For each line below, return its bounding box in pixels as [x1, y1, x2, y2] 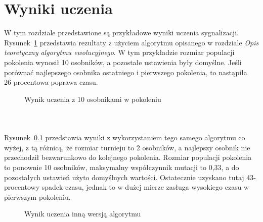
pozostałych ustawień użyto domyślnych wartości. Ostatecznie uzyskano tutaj [4, 172, 244, 182]
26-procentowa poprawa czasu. [4, 77, 98, 87]
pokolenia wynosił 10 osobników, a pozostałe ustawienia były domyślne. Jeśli [4, 57, 242, 67]
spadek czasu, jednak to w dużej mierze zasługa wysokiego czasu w [41, 182, 249, 192]
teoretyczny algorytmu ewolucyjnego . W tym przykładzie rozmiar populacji [4, 47, 235, 58]
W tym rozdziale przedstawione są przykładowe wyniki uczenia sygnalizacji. [4, 27, 239, 38]
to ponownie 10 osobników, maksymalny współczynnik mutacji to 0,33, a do [4, 162, 239, 173]
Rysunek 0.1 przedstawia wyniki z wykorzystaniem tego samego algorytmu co [4, 132, 245, 143]
